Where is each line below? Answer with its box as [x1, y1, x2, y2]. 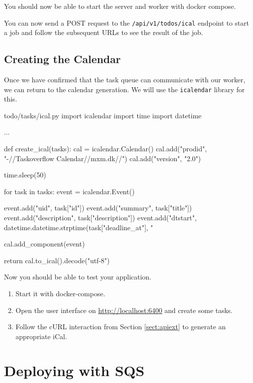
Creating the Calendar [4, 51, 121, 67]
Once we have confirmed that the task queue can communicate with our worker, [4, 74, 246, 85]
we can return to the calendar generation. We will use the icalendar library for [4, 84, 245, 94]
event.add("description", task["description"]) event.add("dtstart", [4, 212, 197, 223]
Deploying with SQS [4, 360, 145, 380]
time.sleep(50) [4, 170, 46, 180]
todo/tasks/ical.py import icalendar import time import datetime [4, 110, 202, 120]
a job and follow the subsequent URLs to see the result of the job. [4, 27, 203, 37]
